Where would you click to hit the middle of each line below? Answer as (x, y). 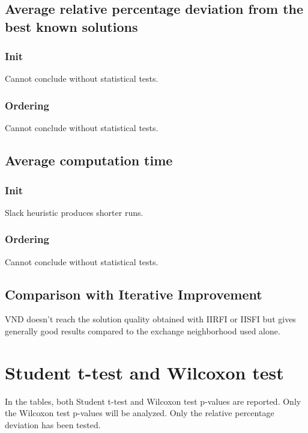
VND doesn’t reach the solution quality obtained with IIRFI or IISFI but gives (150, 319)
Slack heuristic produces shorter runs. (74, 212)
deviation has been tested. (53, 424)
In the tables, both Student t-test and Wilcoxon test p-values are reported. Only (153, 401)
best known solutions (71, 26)
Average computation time (89, 160)
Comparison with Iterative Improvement (134, 294)
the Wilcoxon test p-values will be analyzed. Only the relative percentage (140, 413)
